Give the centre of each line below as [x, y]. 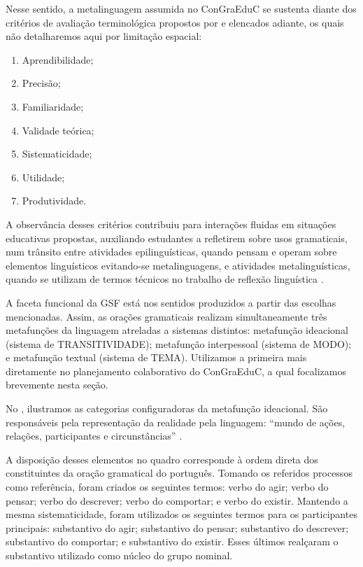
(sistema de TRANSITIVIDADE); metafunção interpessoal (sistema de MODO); [179, 343]
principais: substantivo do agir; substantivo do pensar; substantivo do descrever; [177, 527]
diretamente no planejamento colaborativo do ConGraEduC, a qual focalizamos [176, 371]
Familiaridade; [53, 106]
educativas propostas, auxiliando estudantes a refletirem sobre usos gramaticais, [177, 238]
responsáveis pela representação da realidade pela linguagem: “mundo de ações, [176, 422]
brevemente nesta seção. [57, 385]
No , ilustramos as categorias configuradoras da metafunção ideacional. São [167, 408]
